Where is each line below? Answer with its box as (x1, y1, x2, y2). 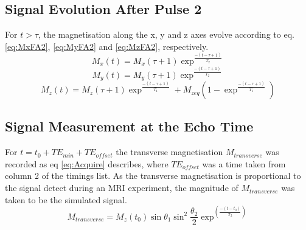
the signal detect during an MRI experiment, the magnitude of (5, 181, 238, 194)
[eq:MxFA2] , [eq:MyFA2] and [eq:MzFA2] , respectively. (5, 40, 209, 52)
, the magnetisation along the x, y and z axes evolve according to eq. (38, 28, 294, 41)
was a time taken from (202, 157, 286, 170)
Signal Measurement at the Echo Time (5, 117, 254, 136)
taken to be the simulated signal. (5, 193, 127, 206)
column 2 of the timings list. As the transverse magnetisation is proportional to (5, 169, 301, 182)
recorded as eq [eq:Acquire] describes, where (5, 157, 169, 170)
